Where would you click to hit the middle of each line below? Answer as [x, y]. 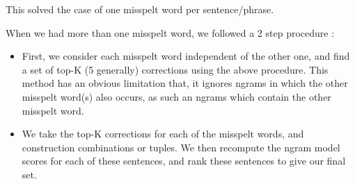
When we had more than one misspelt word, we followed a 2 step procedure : [170, 32]
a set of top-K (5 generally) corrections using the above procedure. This [175, 69]
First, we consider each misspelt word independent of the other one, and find [186, 56]
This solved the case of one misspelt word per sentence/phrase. [140, 9]
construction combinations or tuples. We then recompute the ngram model [181, 147]
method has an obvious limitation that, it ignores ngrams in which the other [185, 83]
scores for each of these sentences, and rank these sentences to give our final [184, 161]
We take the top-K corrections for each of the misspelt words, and [163, 134]
